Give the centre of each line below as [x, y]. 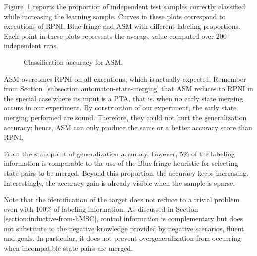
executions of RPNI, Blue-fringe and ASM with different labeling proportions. [122, 26]
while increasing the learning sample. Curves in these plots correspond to [115, 16]
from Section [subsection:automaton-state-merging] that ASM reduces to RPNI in [128, 88]
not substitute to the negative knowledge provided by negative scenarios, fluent [124, 228]
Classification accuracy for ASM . [74, 62]
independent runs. [31, 45]
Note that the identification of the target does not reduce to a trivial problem [122, 199]
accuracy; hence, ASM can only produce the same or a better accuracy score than [128, 127]
